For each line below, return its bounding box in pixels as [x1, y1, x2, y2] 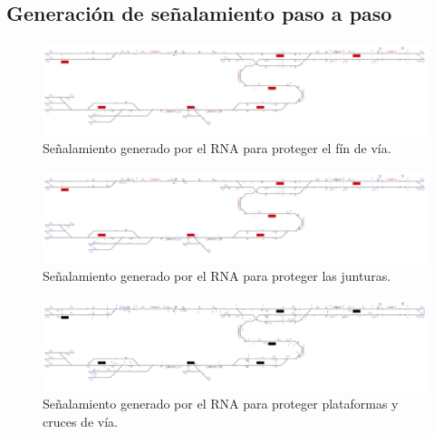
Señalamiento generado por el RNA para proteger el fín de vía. [43, 139, 391, 158]
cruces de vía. [43, 411, 118, 430]
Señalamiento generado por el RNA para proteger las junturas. [43, 266, 391, 285]
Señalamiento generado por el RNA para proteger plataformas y [43, 394, 399, 413]
